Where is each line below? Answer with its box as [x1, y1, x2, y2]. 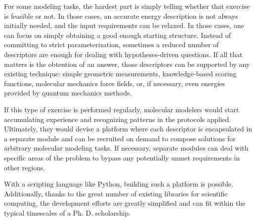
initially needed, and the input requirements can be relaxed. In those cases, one [4, 20, 244, 31]
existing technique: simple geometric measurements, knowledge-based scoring [4, 68, 237, 79]
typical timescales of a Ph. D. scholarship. [4, 207, 131, 218]
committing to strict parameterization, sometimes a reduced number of [4, 39, 219, 50]
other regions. [4, 162, 45, 172]
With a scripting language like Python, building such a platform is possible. [4, 179, 233, 189]
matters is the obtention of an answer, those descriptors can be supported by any [4, 59, 250, 69]
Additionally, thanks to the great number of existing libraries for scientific [4, 188, 228, 198]
